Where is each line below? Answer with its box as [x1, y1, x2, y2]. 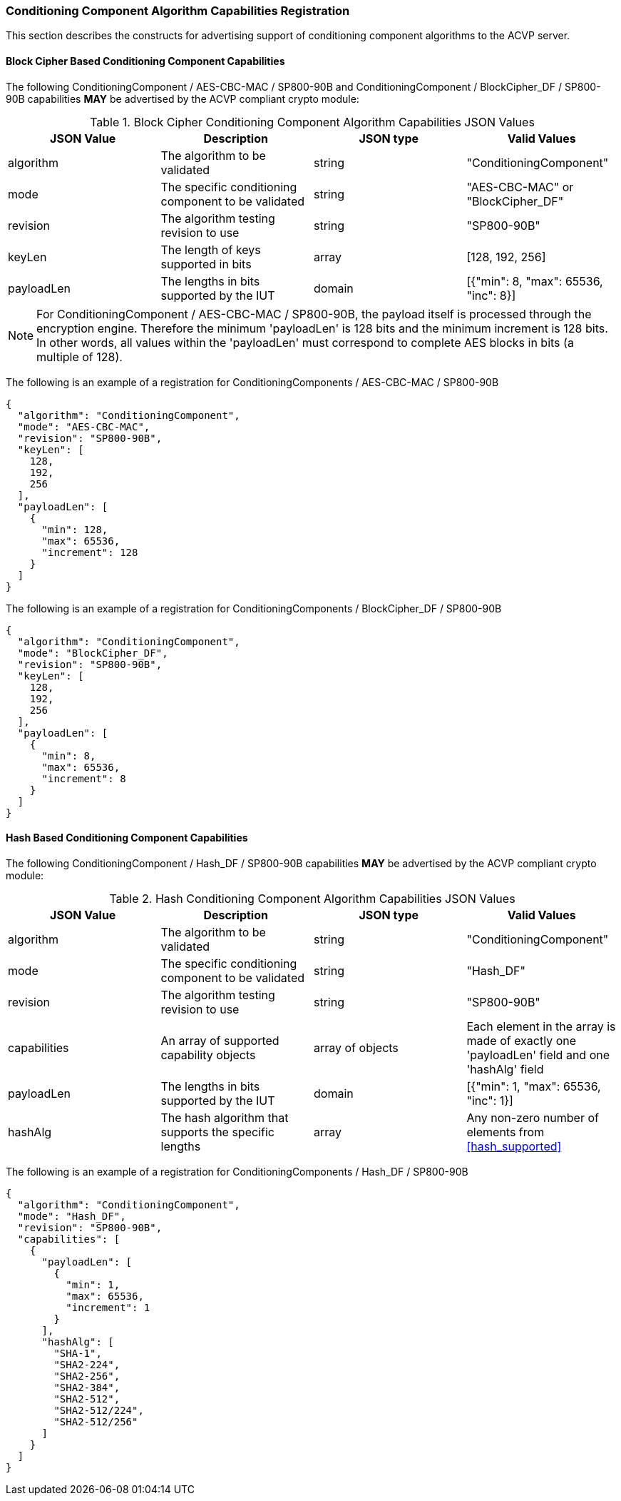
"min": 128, [41, 523, 108, 535]
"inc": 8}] [466, 288, 516, 303]
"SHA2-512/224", [53, 1404, 144, 1416]
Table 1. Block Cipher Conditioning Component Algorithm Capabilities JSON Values [90, 114, 535, 129]
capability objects [160, 1047, 256, 1062]
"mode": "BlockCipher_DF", [17, 647, 168, 659]
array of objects [314, 1040, 399, 1055]
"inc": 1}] [466, 1093, 513, 1108]
